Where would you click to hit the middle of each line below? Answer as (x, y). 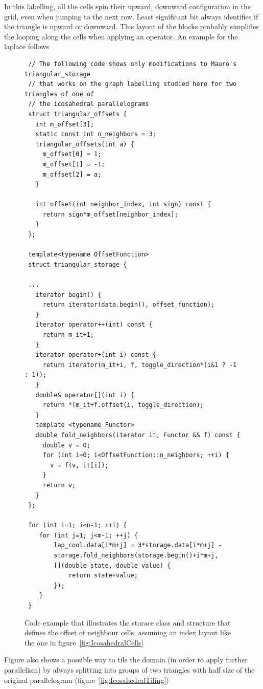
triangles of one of (59, 94)
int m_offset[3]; (65, 124)
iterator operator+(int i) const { (96, 355)
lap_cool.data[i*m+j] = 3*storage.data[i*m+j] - (138, 545)
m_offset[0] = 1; (72, 154)
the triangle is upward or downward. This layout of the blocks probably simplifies (131, 26)
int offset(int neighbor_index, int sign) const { (123, 204)
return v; (59, 485)
